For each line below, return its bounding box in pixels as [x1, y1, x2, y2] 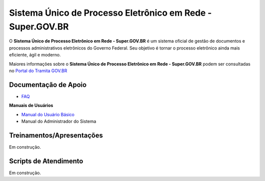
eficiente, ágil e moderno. [9, 52, 61, 58]
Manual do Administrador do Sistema [21, 118, 97, 124]
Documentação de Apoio [9, 80, 87, 89]
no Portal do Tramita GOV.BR [9, 68, 67, 74]
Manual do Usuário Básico [21, 111, 75, 117]
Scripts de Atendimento [9, 157, 83, 165]
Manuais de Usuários [9, 103, 53, 108]
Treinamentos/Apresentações [9, 131, 103, 139]
